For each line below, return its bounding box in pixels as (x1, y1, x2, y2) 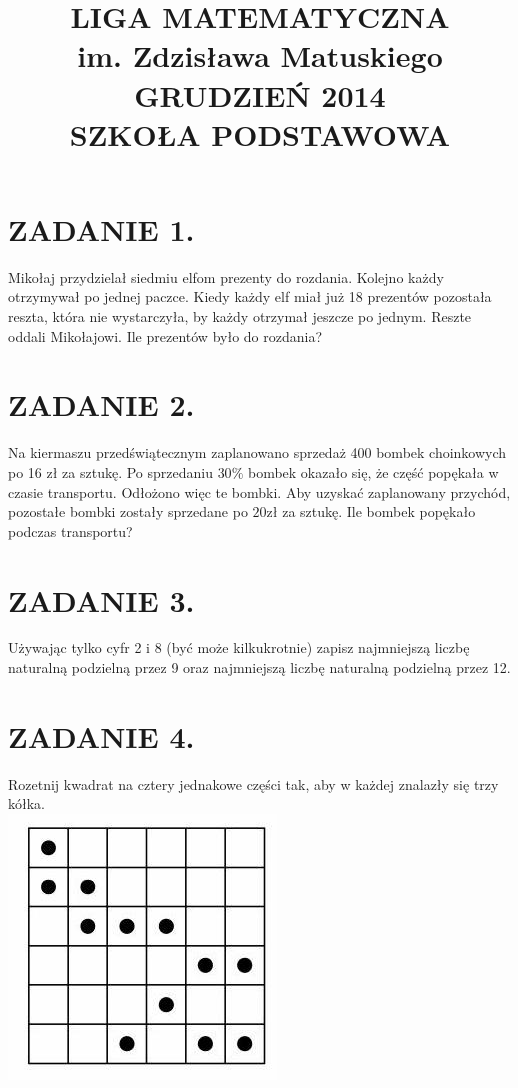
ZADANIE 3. (8, 579, 195, 620)
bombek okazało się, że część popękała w (247, 461, 499, 482)
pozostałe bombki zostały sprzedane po (8, 501, 248, 522)
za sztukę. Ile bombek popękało (282, 501, 476, 522)
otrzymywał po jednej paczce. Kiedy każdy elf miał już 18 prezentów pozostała (8, 286, 492, 307)
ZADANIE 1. (8, 208, 195, 249)
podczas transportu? (8, 520, 133, 541)
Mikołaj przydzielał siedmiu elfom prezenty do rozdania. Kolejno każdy (8, 266, 444, 287)
